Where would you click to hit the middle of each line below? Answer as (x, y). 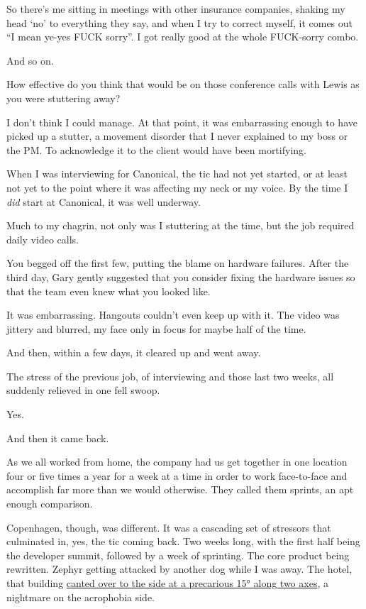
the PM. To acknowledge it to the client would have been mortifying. (156, 149)
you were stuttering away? (63, 98)
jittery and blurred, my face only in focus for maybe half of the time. (156, 328)
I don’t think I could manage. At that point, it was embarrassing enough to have (182, 122)
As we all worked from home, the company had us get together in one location (177, 462)
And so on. (30, 60)
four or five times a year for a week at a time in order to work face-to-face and (177, 475)
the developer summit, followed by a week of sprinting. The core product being (178, 555)
